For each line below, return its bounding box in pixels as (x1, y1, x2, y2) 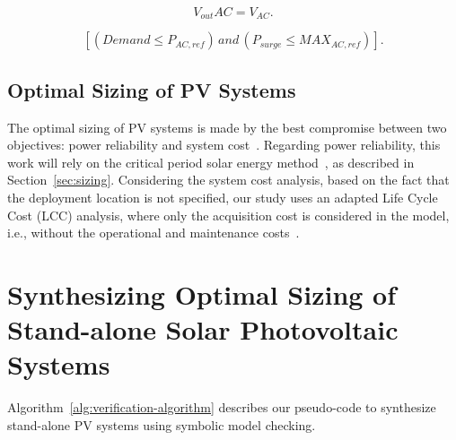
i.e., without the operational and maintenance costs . (7, 223, 300, 242)
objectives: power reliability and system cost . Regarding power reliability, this (7, 135, 441, 154)
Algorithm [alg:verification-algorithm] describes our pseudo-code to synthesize (7, 398, 436, 417)
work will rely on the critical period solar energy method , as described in (7, 152, 415, 171)
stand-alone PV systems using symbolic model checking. (7, 415, 316, 434)
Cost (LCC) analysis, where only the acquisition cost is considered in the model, (7, 205, 450, 224)
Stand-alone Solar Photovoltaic (7, 311, 399, 348)
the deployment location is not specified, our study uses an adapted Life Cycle (7, 188, 438, 207)
